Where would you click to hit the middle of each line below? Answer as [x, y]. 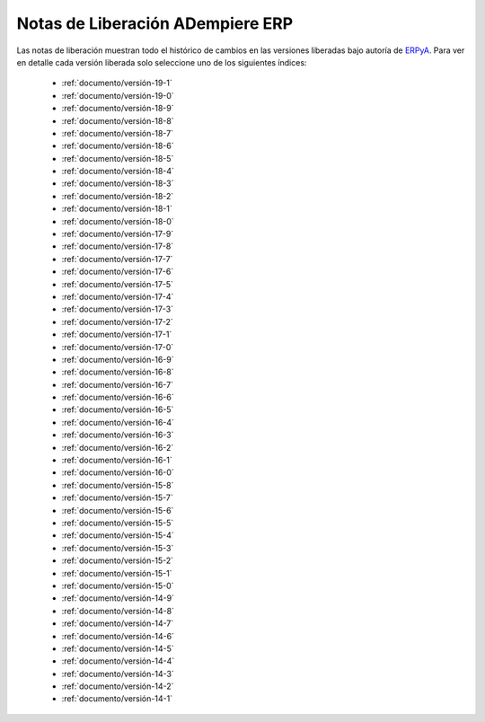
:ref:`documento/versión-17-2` [118, 321]
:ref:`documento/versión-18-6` [118, 146]
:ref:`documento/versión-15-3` [118, 548]
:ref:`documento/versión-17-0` [118, 347]
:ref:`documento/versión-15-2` [118, 560]
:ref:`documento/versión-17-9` [118, 234]
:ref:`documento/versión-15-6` [118, 510]
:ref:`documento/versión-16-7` [118, 384]
